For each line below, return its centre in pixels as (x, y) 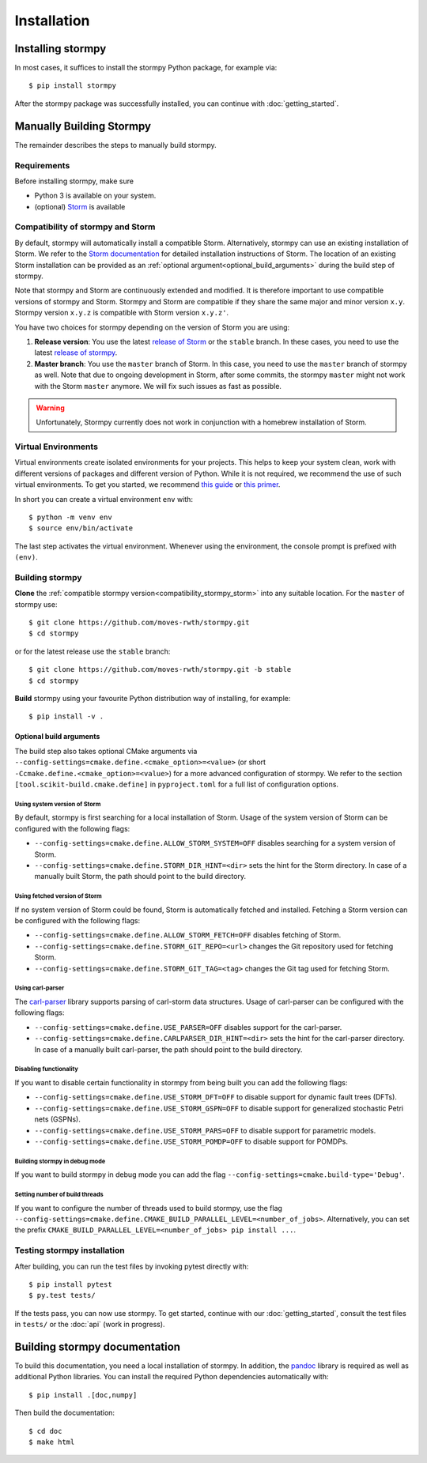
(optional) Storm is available (80, 206)
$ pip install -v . (66, 716)
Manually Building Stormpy (83, 126)
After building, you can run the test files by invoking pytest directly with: (132, 1266)
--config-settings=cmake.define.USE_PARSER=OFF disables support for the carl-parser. (188, 1027)
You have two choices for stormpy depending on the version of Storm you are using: (152, 327)
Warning (50, 408)
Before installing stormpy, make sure (74, 181)
